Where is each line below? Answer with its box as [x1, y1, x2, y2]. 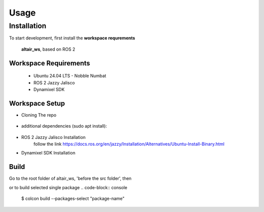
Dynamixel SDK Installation [21, 150, 76, 156]
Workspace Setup [9, 99, 66, 107]
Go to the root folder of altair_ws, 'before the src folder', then [9, 175, 132, 181]
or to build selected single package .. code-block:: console [9, 184, 128, 190]
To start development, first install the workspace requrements [9, 35, 135, 41]
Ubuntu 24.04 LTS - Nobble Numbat [33, 73, 107, 79]
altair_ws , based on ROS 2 [21, 46, 75, 52]
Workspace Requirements [9, 59, 90, 67]
